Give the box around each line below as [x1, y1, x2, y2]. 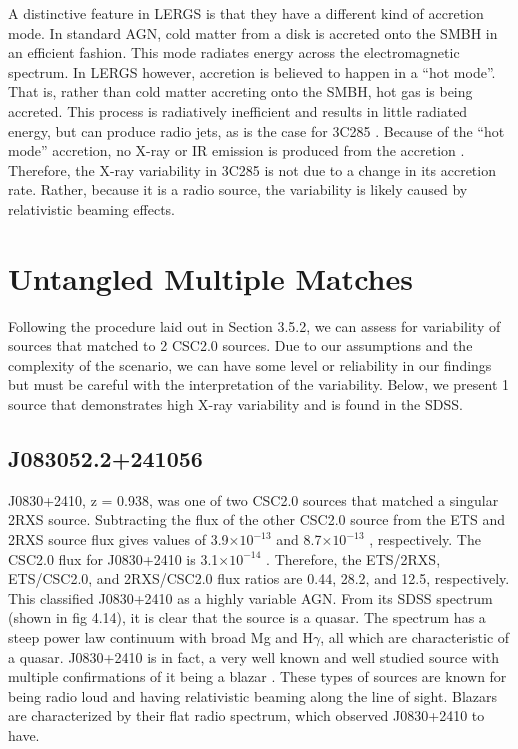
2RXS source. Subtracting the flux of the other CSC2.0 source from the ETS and [8, 509, 505, 530]
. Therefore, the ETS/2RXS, [266, 548, 441, 569]
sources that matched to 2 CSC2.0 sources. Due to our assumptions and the [8, 335, 473, 356]
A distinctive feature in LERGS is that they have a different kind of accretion [8, 3, 484, 23]
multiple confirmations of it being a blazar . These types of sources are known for [8, 666, 507, 687]
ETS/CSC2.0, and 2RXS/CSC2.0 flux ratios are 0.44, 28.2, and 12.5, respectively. [8, 568, 510, 589]
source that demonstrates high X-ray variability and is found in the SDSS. [8, 394, 463, 415]
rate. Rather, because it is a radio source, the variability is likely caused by [8, 179, 468, 200]
